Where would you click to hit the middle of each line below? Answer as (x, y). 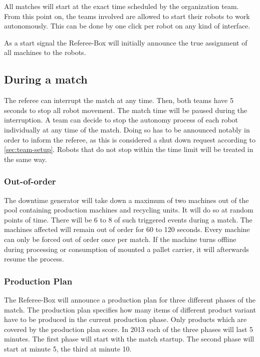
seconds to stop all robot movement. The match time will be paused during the (126, 110)
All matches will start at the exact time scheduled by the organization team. (121, 6)
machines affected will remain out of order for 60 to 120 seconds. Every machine (127, 229)
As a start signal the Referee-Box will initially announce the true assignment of (126, 42)
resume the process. (34, 259)
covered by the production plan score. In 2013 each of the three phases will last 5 (129, 329)
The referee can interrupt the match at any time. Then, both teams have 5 (119, 100)
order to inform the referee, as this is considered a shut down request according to (130, 139)
